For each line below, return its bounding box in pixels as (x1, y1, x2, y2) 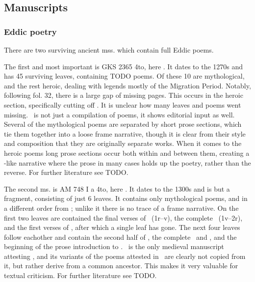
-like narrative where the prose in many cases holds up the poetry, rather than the (4, 157, 251, 168)
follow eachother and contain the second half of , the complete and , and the (4, 231, 237, 242)
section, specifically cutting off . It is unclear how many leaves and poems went (4, 99, 241, 110)
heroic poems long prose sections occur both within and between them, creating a (4, 147, 250, 158)
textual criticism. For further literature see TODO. (4, 270, 157, 281)
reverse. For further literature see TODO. (4, 167, 128, 177)
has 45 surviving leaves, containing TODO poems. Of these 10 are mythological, (4, 71, 245, 81)
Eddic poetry (4, 25, 57, 37)
